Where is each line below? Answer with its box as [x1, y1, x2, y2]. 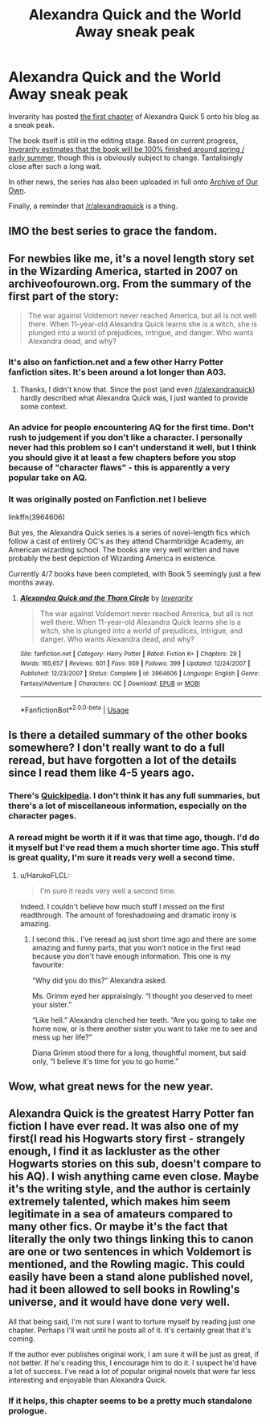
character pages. [8, 810, 77, 822]
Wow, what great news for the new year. [8, 1079, 214, 1093]
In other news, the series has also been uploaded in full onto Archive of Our [8, 177, 259, 187]
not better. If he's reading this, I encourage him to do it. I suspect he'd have [8, 1357, 257, 1368]
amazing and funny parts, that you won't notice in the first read [31, 942, 241, 952]
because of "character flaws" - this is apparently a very [8, 462, 231, 474]
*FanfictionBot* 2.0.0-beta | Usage [19, 704, 129, 715]
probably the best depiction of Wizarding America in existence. [8, 553, 218, 563]
